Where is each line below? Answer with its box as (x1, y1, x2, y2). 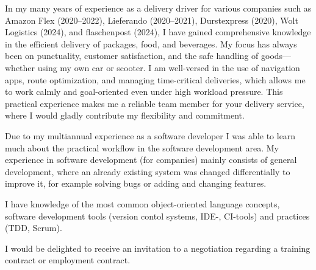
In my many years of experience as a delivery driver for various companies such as (5, 2, 312, 14)
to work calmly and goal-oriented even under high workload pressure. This (5, 85, 283, 98)
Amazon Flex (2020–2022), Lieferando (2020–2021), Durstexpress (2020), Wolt (5, 13, 298, 26)
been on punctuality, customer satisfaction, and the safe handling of (5, 49, 259, 62)
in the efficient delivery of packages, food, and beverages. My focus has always (5, 37, 297, 50)
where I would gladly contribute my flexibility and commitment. (5, 109, 245, 122)
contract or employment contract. (5, 254, 131, 266)
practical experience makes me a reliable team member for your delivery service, (5, 97, 304, 109)
